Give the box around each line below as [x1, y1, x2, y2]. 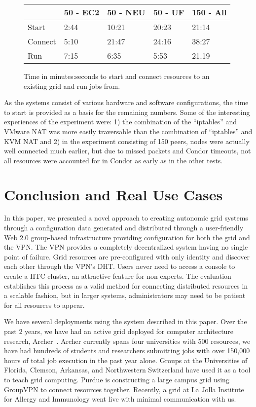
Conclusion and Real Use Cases [4, 184, 223, 204]
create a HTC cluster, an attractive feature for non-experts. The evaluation [4, 271, 231, 281]
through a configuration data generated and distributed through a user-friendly [4, 222, 244, 233]
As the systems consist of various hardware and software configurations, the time [4, 97, 249, 108]
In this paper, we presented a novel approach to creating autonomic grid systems [4, 213, 248, 223]
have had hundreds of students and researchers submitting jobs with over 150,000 [4, 345, 250, 356]
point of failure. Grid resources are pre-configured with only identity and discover [4, 251, 250, 261]
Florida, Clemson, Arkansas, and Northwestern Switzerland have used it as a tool [4, 365, 251, 375]
